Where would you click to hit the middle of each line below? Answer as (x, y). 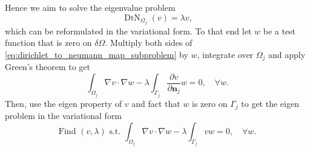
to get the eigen (270, 103)
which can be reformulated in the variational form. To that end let (128, 31)
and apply (287, 54)
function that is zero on (48, 43)
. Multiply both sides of (149, 43)
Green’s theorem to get (48, 67)
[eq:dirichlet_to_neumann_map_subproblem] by (97, 54)
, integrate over (225, 54)
